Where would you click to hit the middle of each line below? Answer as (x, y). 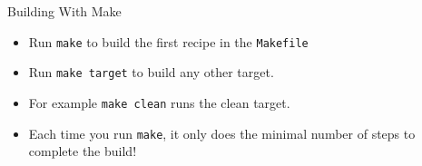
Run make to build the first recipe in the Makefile (168, 41)
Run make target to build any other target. (151, 72)
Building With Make (64, 11)
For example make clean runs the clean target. (159, 102)
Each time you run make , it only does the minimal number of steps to (222, 133)
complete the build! (83, 151)
